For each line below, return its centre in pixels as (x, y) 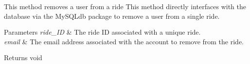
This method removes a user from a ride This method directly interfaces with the (125, 6)
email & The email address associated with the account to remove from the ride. (124, 41)
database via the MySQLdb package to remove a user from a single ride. (112, 16)
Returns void (23, 58)
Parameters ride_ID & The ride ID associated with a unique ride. (102, 32)
